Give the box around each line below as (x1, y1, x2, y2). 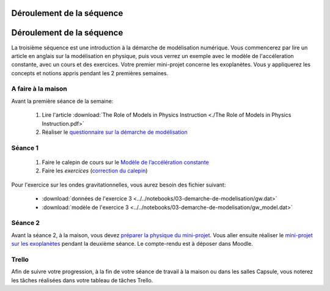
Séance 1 (11, 144, 39, 152)
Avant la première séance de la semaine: (11, 97, 114, 105)
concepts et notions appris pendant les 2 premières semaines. (11, 69, 169, 76)
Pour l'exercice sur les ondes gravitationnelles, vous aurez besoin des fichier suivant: (11, 181, 226, 188)
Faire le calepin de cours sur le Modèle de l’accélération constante (42, 158, 209, 166)
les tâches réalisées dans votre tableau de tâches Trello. (11, 276, 153, 284)
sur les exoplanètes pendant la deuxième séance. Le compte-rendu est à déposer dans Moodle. (11, 240, 253, 248)
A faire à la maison (11, 84, 67, 93)
